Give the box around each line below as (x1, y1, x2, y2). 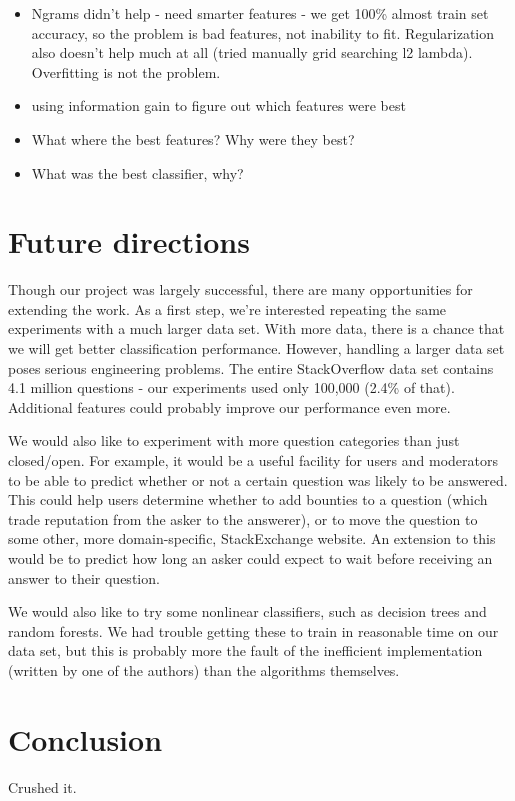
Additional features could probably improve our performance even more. (8, 396, 451, 417)
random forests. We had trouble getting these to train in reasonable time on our (8, 620, 499, 641)
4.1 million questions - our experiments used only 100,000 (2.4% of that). (8, 377, 455, 398)
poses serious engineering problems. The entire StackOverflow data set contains (8, 357, 494, 378)
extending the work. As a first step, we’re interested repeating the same (8, 298, 447, 319)
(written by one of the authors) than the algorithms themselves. (8, 659, 400, 680)
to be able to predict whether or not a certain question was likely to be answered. (8, 469, 508, 490)
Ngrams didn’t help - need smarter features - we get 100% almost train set (31, 3, 489, 23)
